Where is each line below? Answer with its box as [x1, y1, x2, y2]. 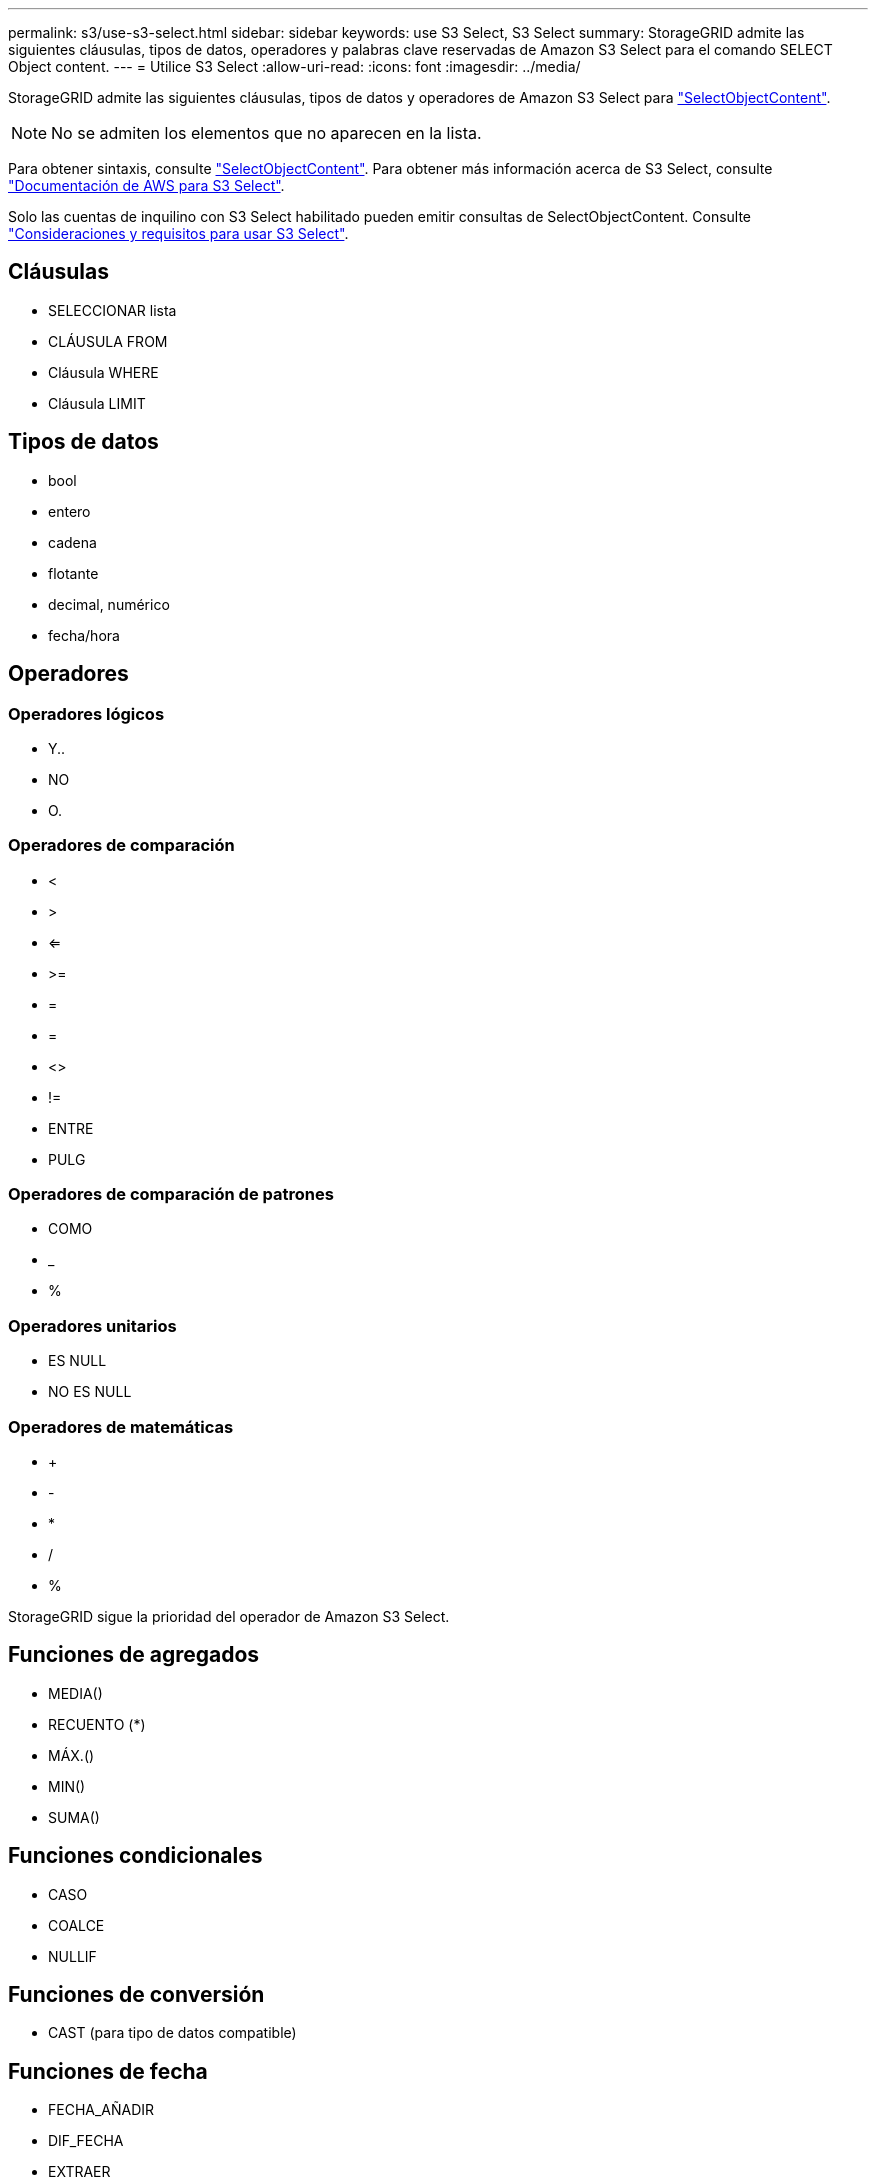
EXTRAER [48, 2163, 111, 2181]
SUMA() [48, 1808, 100, 1826]
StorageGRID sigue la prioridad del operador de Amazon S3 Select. [8, 1607, 450, 1625]
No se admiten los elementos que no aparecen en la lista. [51, 123, 482, 143]
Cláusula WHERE [48, 363, 159, 381]
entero [48, 502, 91, 520]
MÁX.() [48, 1746, 95, 1764]
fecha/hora [48, 626, 120, 644]
